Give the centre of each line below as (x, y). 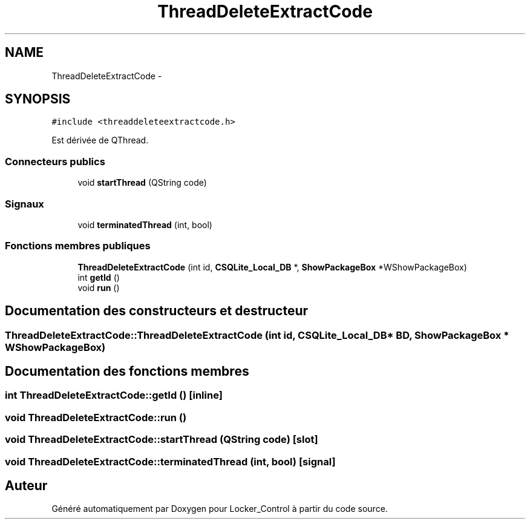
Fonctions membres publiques (78, 246)
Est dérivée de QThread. (100, 140)
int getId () (99, 277)
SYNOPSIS (38, 99)
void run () (99, 287)
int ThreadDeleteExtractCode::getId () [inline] (114, 395)
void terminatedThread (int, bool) (145, 224)
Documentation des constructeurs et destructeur (157, 311)
